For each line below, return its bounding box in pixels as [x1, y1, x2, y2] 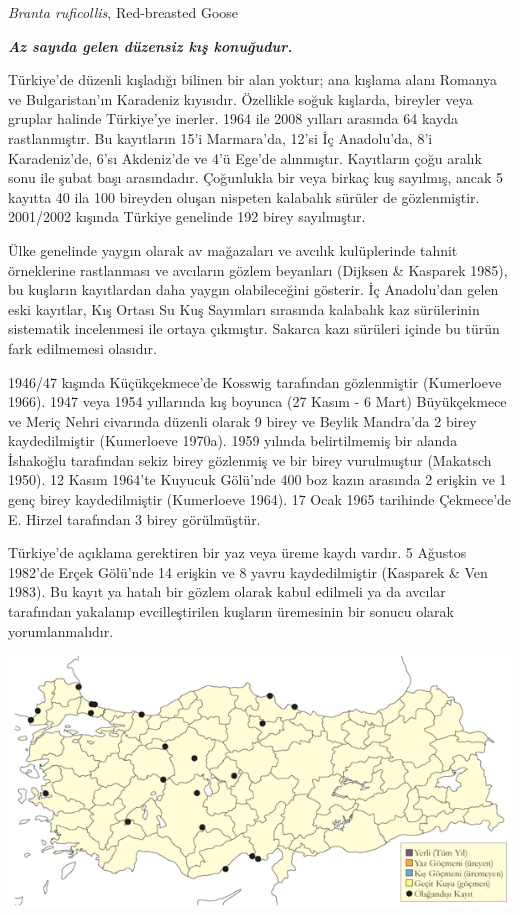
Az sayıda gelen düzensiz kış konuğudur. [8, 35, 293, 56]
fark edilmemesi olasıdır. [8, 337, 157, 358]
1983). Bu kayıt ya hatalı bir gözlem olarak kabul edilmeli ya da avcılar [8, 581, 446, 602]
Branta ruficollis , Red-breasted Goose [8, 2, 239, 22]
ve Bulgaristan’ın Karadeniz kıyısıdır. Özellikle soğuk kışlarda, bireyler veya [8, 88, 473, 109]
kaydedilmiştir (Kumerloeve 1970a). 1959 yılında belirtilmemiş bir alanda [8, 430, 458, 451]
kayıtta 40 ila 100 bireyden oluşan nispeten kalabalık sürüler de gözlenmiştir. [8, 186, 480, 207]
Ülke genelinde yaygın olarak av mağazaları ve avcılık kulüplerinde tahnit [8, 239, 458, 260]
